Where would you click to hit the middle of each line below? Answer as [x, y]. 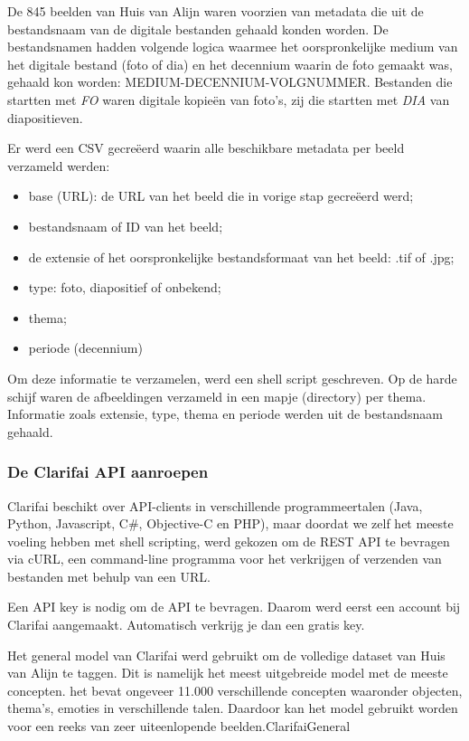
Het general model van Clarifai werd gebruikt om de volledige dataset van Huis [226, 655]
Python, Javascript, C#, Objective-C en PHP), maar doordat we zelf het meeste [230, 523]
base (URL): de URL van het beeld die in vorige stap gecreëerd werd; [221, 196]
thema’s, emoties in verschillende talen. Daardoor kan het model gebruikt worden [233, 708]
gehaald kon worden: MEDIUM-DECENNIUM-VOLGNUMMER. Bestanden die [230, 82]
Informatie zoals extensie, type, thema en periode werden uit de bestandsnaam [225, 414]
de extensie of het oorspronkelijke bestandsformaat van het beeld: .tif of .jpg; [241, 256]
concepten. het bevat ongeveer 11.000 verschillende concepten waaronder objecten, [235, 690]
